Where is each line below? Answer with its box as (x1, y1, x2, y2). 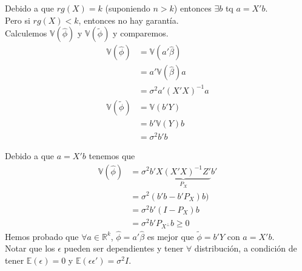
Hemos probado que (5, 230, 79, 242)
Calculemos (5, 27, 47, 39)
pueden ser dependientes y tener (64, 242, 184, 255)
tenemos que (89, 149, 135, 162)
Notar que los (5, 242, 55, 255)
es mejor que (147, 230, 194, 242)
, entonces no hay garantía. (78, 13, 179, 26)
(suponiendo (105, 2, 150, 14)
